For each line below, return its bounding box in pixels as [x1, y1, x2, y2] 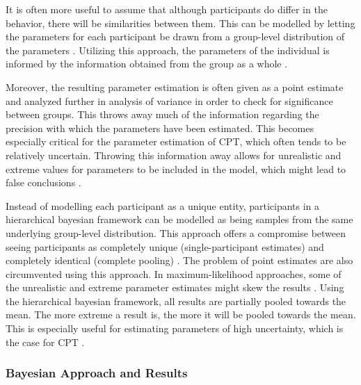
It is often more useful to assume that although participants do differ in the [6, 2, 328, 16]
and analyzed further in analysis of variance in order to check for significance [6, 93, 333, 108]
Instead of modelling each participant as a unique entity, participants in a [6, 198, 320, 213]
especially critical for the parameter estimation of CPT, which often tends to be [6, 134, 346, 149]
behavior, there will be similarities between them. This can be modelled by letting [6, 15, 355, 30]
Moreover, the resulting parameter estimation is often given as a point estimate [6, 79, 344, 94]
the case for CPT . [6, 334, 85, 349]
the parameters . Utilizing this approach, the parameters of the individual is [6, 42, 330, 57]
